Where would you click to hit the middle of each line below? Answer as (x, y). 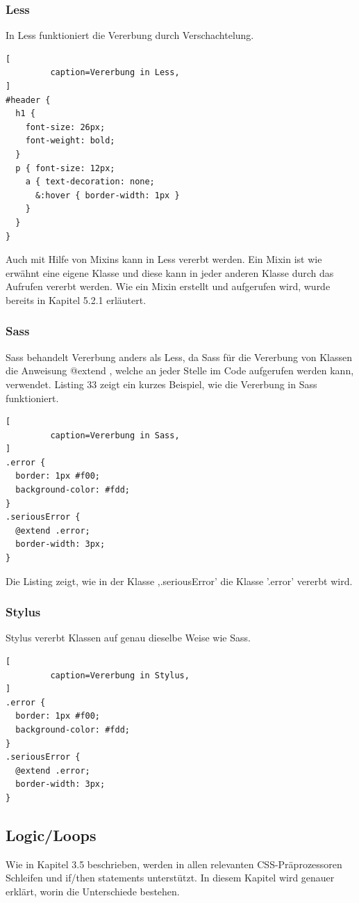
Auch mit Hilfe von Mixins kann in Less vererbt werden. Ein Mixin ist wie (164, 259)
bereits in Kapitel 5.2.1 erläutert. (76, 299)
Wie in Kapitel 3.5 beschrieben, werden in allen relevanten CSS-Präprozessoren (174, 864)
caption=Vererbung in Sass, (115, 435)
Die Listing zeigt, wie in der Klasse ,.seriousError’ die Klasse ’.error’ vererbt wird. (179, 581)
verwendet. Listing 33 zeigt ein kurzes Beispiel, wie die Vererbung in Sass (161, 384)
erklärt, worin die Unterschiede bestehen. (93, 891)
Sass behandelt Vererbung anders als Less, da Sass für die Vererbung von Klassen (179, 357)
